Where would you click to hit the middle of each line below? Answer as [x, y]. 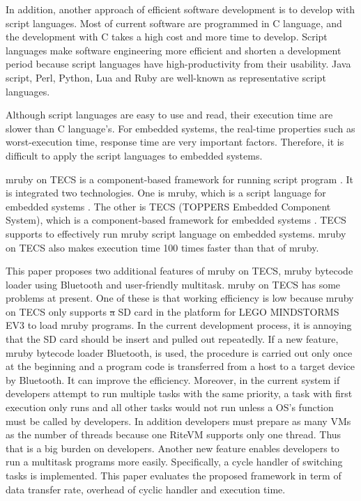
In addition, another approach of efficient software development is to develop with [180, 9]
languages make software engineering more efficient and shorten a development [174, 50]
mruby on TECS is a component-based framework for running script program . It [179, 179]
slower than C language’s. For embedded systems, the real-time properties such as [180, 128]
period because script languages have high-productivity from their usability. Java [178, 64]
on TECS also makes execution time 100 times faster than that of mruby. [162, 247]
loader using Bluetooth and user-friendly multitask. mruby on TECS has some [173, 284]
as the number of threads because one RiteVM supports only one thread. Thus [174, 434]
